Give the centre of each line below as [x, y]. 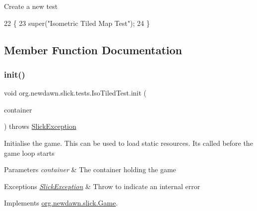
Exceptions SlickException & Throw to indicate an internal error [102, 186]
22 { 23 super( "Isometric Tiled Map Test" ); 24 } [77, 23]
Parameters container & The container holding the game [90, 169]
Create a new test [31, 6]
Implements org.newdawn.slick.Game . [61, 203]
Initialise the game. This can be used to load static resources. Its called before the [128, 143]
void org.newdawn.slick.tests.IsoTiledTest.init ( [75, 93]
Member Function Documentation [93, 50]
